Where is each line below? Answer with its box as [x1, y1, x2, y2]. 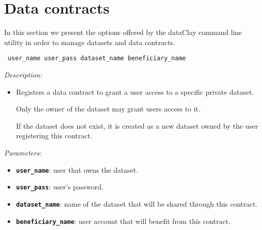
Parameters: [4, 147, 42, 158]
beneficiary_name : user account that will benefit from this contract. [16, 215, 231, 226]
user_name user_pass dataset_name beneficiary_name [8, 55, 186, 62]
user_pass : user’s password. [16, 181, 104, 192]
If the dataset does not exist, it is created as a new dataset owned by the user [16, 120, 258, 131]
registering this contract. [16, 130, 92, 141]
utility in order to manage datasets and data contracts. [4, 36, 175, 47]
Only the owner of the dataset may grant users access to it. [16, 103, 201, 114]
